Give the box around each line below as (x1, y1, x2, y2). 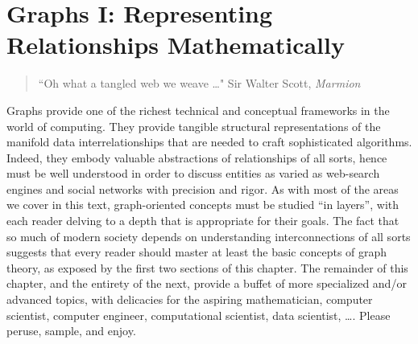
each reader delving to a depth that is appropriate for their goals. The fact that (6, 212, 399, 229)
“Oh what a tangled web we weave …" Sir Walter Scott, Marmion (38, 75, 361, 92)
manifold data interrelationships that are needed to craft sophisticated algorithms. (6, 133, 412, 150)
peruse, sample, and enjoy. (6, 322, 136, 339)
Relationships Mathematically (6, 28, 345, 61)
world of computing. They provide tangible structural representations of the (6, 117, 381, 134)
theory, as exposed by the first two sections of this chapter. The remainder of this (6, 259, 408, 276)
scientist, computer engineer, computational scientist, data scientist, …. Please (6, 306, 391, 323)
